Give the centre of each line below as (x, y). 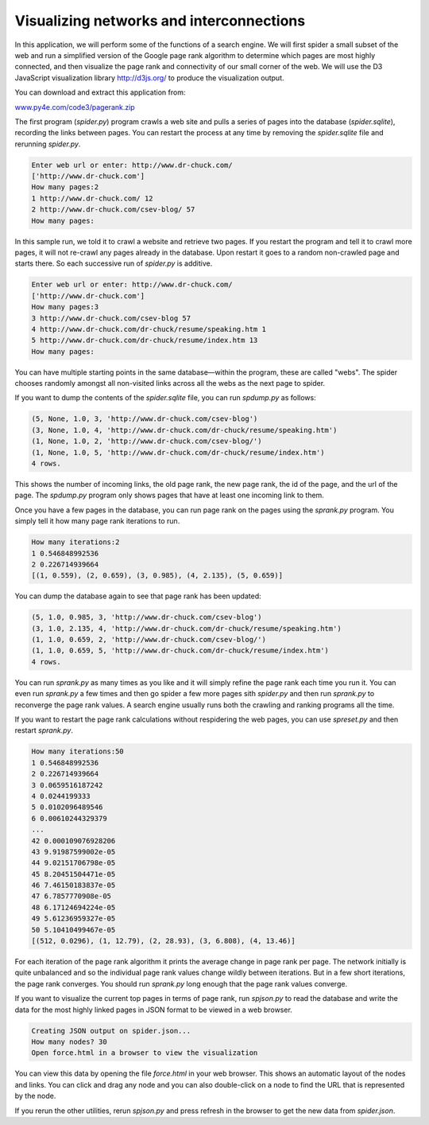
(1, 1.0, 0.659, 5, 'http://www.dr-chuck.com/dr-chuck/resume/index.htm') (180, 651)
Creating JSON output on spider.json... (111, 1031)
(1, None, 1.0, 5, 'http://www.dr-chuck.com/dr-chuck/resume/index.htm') (178, 452)
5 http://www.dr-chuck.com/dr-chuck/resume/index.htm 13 (145, 341)
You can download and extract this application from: (100, 92)
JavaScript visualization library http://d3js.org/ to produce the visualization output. (150, 78)
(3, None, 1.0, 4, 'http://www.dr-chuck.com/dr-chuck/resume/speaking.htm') (184, 430)
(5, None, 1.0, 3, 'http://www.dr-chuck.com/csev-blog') (145, 419)
